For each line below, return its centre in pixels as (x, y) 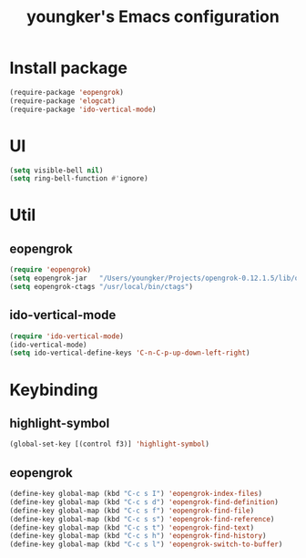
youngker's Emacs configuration (153, 17)
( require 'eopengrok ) (51, 270)
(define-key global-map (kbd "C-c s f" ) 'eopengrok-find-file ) (132, 511)
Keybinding (54, 390)
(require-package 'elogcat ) (63, 101)
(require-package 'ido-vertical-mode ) (83, 109)
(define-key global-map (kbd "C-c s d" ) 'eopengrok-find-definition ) (144, 502)
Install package (68, 68)
